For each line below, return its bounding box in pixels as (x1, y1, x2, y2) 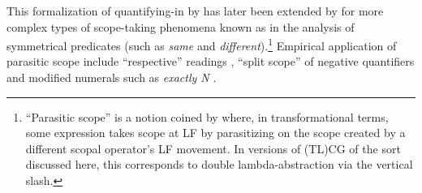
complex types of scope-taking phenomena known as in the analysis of (6, 18, 355, 35)
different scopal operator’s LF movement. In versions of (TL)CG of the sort (25, 139, 401, 157)
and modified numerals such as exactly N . (6, 69, 217, 86)
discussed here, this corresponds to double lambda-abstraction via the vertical (25, 156, 413, 173)
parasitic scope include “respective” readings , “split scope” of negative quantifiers (6, 53, 415, 70)
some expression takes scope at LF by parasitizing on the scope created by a (25, 124, 406, 141)
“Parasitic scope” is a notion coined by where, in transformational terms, (25, 108, 389, 125)
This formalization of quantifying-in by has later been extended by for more (6, 2, 384, 19)
